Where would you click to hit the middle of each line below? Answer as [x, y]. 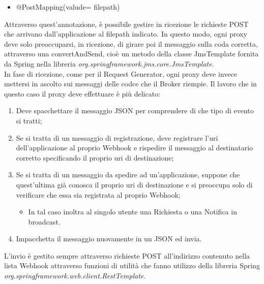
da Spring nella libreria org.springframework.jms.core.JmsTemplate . [109, 63]
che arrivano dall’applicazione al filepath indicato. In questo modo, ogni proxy [126, 34]
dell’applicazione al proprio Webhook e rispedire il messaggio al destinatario [135, 148]
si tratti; [29, 120]
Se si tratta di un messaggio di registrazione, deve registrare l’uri [117, 137]
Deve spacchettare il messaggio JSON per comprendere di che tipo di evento [135, 111]
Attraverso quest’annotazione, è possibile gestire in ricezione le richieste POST [126, 24]
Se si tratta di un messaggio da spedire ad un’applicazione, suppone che [128, 175]
